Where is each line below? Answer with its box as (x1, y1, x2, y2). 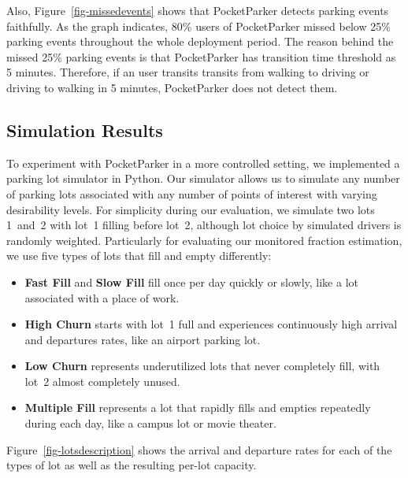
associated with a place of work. (24, 289, 180, 306)
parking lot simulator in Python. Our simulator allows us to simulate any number (6, 170, 400, 187)
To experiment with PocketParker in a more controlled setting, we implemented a (6, 154, 400, 171)
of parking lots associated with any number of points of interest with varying (6, 185, 377, 202)
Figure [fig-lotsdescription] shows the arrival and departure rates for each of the (6, 441, 392, 458)
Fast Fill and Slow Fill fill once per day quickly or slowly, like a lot (24, 273, 358, 290)
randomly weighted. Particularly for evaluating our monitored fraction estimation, (6, 232, 402, 248)
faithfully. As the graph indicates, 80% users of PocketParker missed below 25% (6, 17, 391, 34)
